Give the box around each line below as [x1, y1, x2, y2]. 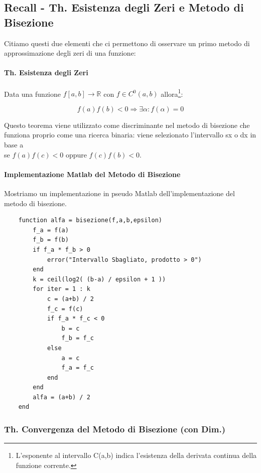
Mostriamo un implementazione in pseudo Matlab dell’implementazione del [4, 188, 235, 198]
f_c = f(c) [47, 305, 83, 312]
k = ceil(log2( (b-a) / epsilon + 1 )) [33, 275, 166, 283]
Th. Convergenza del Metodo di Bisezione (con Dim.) [4, 422, 225, 435]
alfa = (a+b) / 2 [33, 393, 90, 401]
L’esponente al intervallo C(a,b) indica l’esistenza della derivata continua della [16, 450, 257, 460]
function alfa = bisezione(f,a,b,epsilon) [18, 217, 162, 224]
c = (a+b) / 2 [47, 295, 94, 302]
